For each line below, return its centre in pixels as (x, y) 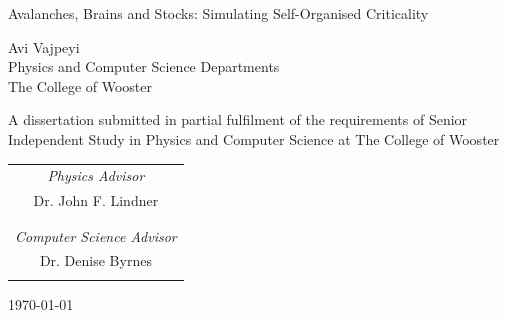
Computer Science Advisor (96, 235)
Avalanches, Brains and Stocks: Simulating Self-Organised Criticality (218, 13)
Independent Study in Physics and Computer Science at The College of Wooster (254, 138)
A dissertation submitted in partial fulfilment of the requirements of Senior (238, 119)
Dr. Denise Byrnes (95, 260)
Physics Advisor (96, 175)
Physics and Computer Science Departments (144, 66)
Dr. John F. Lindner (96, 200)
